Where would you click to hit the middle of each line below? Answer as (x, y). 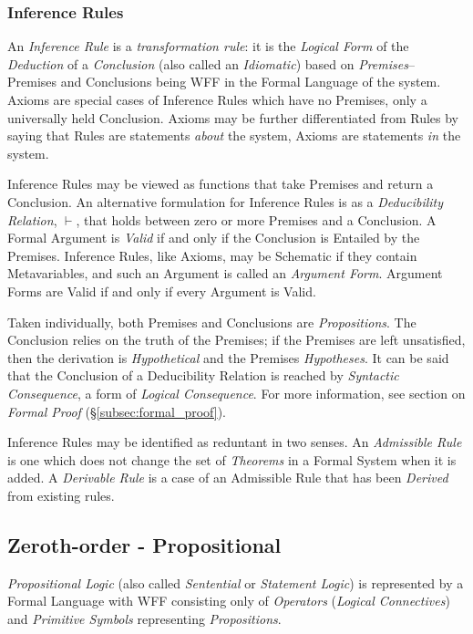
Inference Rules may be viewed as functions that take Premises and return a (221, 184)
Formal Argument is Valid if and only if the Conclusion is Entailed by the (214, 238)
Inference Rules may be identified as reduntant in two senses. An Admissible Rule (235, 442)
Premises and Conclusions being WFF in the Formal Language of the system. (224, 82)
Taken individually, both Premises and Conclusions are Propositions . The (212, 322)
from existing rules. (61, 495)
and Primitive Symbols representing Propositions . (144, 618)
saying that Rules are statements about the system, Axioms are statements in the (234, 135)
